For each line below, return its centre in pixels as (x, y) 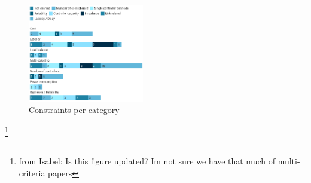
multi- (289, 161)
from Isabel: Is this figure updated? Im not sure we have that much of (147, 161)
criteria (32, 173)
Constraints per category (74, 110)
